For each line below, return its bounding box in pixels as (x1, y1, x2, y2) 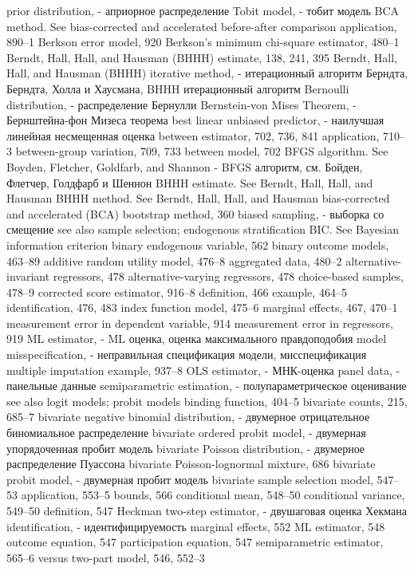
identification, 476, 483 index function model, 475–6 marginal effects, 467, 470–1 (6, 299, 398, 316)
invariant (6, 268, 50, 285)
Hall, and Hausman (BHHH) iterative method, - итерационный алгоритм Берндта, (6, 65, 408, 81)
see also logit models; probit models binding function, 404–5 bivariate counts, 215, (6, 392, 408, 409)
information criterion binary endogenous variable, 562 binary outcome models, (6, 236, 389, 253)
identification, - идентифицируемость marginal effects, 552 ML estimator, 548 (6, 518, 385, 534)
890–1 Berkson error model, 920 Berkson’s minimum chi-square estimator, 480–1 (6, 33, 400, 50)
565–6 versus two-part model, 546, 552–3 (6, 549, 205, 565)
